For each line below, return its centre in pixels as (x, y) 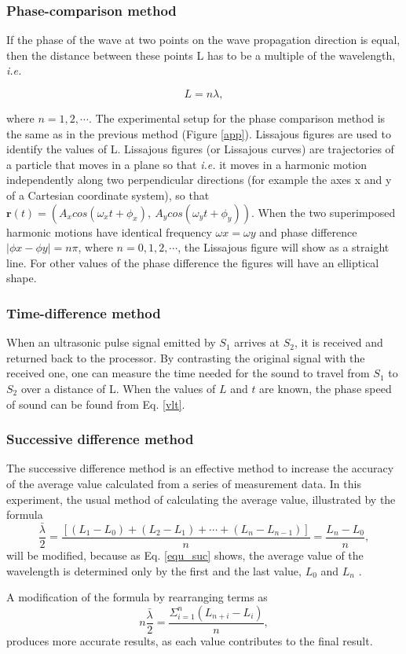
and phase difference (308, 231)
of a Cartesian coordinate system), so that (108, 195)
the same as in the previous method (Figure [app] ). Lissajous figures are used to (199, 133)
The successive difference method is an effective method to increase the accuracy (200, 468)
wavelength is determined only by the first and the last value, (154, 570)
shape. (22, 278)
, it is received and (338, 342)
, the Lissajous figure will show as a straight (283, 247)
